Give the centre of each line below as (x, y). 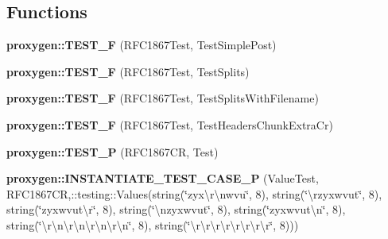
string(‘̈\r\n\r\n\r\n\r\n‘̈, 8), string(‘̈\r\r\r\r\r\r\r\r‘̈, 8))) (153, 224)
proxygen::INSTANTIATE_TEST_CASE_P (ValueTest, (163, 178)
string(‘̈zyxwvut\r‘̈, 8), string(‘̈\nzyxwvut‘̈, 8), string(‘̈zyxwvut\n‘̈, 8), (176, 209)
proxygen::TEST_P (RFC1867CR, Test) (113, 151)
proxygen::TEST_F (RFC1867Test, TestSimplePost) (142, 45)
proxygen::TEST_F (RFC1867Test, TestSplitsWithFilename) (163, 98)
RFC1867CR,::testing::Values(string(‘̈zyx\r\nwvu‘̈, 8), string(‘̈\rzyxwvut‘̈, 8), (194, 193)
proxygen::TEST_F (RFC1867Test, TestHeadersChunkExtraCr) (170, 124)
